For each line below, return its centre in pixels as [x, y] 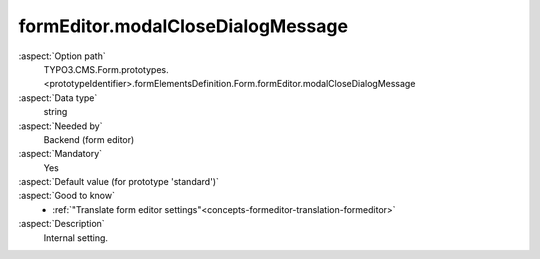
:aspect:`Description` [61, 224]
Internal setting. [76, 237]
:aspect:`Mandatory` [60, 154]
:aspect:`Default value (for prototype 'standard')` [119, 182]
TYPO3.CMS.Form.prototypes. [106, 69]
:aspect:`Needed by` [60, 126]
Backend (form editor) [89, 139]
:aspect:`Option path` [62, 56]
